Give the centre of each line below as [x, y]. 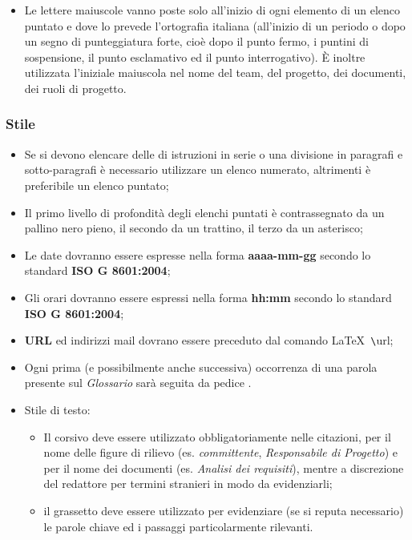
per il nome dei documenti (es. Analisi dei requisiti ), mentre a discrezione [224, 467]
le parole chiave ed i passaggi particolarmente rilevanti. [178, 526]
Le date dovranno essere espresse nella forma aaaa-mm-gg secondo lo [198, 254]
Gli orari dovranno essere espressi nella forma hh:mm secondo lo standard [208, 297]
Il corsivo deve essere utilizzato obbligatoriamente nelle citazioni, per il [217, 436]
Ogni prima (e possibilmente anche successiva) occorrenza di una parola [201, 367]
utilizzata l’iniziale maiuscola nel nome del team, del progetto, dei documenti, [215, 73]
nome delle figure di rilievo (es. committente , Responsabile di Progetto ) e [220, 452]
